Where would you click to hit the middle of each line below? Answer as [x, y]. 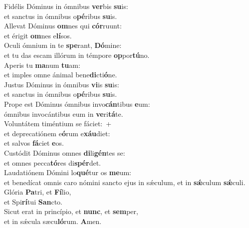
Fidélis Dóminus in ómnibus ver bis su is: [66, 6]
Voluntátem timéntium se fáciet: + [58, 123]
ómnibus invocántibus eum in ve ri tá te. [64, 114]
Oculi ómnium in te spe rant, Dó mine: [63, 45]
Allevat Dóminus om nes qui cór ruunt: [63, 26]
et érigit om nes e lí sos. [38, 35]
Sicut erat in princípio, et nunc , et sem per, [71, 211]
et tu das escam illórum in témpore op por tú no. [77, 55]
